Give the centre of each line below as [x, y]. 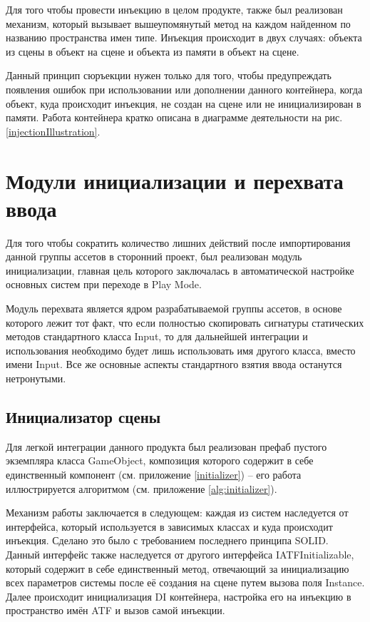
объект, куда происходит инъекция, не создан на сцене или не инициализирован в [184, 103]
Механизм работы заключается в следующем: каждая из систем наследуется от [177, 513]
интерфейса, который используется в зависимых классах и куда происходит [169, 526]
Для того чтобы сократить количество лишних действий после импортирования [178, 242]
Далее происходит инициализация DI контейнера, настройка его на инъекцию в [179, 596]
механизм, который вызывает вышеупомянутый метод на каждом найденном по [178, 23]
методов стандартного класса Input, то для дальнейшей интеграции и [157, 336]
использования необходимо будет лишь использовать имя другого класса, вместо [181, 350]
